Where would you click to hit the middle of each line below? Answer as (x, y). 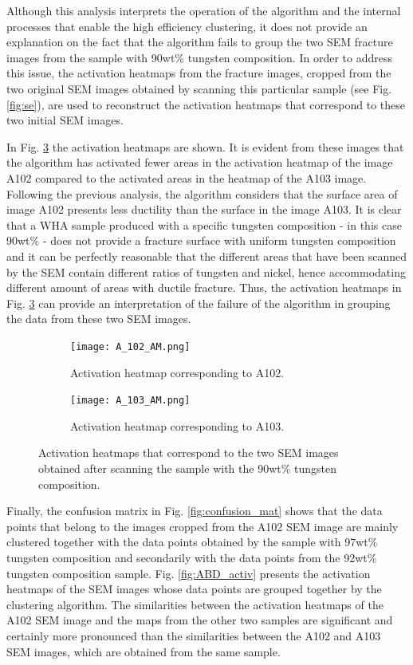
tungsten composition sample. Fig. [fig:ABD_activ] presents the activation (189, 573)
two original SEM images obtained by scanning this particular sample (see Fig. (199, 88)
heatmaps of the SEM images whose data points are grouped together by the (194, 589)
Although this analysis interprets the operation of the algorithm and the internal (204, 10)
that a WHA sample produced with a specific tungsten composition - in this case (204, 224)
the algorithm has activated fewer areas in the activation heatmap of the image (200, 162)
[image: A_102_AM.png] (130, 346)
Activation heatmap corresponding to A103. (177, 425)
